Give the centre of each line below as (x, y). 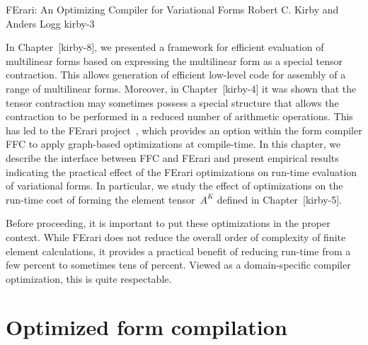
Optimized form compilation (146, 327)
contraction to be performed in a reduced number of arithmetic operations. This (179, 116)
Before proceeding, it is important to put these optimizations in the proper (168, 223)
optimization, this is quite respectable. (89, 278)
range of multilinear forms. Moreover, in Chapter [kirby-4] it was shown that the (181, 88)
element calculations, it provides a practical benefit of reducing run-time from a (178, 251)
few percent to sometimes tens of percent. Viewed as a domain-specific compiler (178, 265)
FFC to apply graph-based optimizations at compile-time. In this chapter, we (173, 144)
